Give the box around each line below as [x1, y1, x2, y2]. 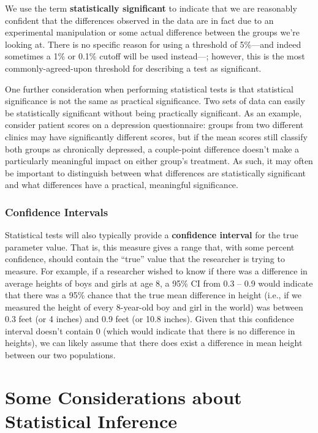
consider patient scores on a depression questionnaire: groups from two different [5, 118, 304, 131]
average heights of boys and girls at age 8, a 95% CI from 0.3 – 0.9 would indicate [5, 276, 313, 289]
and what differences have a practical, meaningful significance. [5, 178, 238, 191]
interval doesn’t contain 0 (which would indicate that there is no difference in [5, 324, 295, 337]
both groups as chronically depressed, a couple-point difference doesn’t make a [5, 142, 300, 155]
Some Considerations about [5, 384, 242, 409]
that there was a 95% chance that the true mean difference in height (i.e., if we [5, 288, 301, 301]
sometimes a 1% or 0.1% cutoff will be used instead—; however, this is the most [5, 50, 305, 62]
